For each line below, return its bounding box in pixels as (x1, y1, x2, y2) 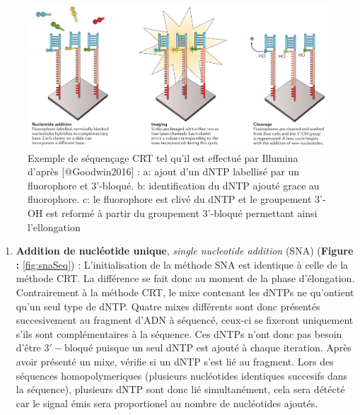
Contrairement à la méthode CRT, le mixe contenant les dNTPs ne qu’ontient (16, 284, 354, 299)
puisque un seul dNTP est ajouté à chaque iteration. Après (95, 340, 352, 355)
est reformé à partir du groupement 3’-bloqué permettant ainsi (46, 205, 318, 220)
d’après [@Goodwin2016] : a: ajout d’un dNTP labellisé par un (28, 164, 300, 179)
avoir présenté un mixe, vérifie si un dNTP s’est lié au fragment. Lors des (16, 353, 334, 368)
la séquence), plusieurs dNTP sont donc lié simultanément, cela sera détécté (16, 382, 345, 397)
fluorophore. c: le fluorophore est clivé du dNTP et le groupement (28, 192, 312, 206)
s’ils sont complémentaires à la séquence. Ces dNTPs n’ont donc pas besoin (16, 326, 342, 341)
